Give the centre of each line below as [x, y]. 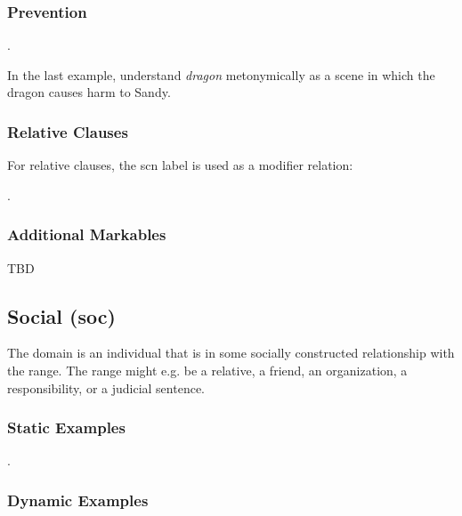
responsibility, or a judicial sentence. [106, 387]
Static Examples [66, 427]
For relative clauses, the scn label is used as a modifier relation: [180, 165]
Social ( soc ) [61, 315]
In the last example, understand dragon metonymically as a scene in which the [221, 74]
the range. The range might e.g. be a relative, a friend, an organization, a [207, 371]
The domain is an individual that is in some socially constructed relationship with [231, 353]
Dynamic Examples [78, 500]
